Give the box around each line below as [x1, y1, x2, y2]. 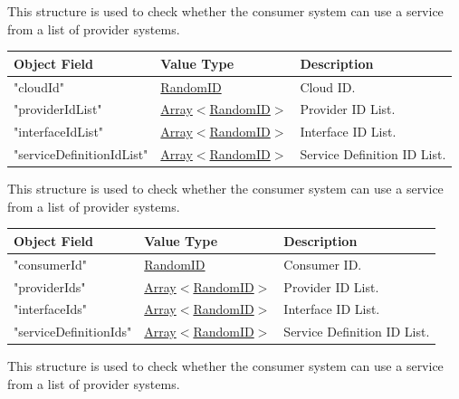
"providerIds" [14, 277, 86, 296]
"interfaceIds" [14, 299, 87, 318]
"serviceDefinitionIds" [14, 322, 132, 341]
